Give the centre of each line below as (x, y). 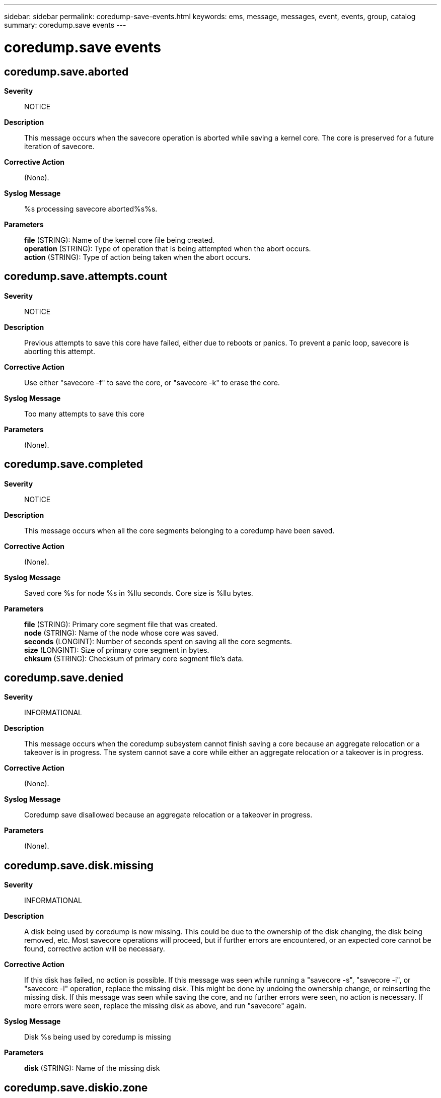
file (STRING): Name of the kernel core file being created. (120, 240)
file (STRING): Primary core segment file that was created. (121, 624)
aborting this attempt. (60, 351)
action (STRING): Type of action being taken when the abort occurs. (137, 257)
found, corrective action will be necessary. (95, 949)
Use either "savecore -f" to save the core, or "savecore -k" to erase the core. (152, 382)
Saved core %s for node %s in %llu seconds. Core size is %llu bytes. (139, 593)
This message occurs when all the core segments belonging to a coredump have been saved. (179, 530)
